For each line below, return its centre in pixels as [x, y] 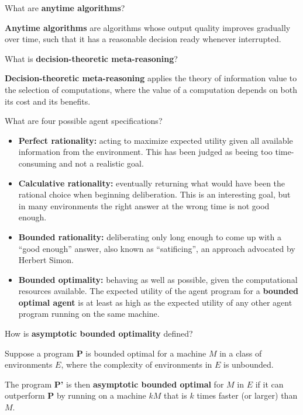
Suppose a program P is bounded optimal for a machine [106, 353]
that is [175, 395]
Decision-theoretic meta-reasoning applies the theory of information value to [151, 78]
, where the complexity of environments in [137, 364]
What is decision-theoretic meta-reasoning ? [91, 58]
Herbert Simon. [46, 260]
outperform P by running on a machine [75, 395]
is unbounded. [249, 364]
